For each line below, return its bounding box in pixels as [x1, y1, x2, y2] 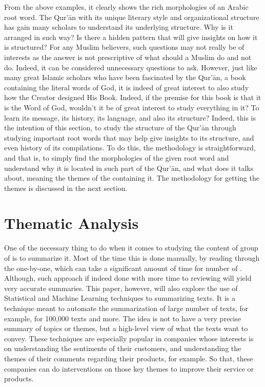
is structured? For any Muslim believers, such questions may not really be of [4, 42, 244, 52]
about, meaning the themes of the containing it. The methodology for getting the [4, 172, 259, 183]
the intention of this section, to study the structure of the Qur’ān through [4, 122, 236, 133]
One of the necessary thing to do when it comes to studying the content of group [4, 242, 258, 253]
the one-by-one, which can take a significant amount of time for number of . [4, 262, 242, 273]
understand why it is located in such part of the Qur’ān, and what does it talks [4, 162, 254, 173]
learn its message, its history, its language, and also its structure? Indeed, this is [4, 112, 256, 123]
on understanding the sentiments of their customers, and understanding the [4, 343, 241, 354]
